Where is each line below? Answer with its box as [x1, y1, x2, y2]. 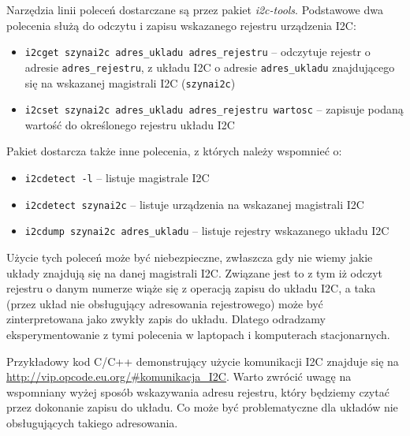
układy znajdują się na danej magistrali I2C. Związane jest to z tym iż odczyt [6, 264, 383, 281]
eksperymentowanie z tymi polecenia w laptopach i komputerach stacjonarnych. [6, 326, 390, 342]
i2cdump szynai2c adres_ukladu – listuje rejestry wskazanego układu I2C [24, 222, 389, 239]
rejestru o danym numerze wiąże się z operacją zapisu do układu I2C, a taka [6, 280, 376, 296]
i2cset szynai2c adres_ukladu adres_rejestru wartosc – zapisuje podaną [24, 101, 404, 117]
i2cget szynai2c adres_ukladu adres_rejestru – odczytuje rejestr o [24, 43, 371, 60]
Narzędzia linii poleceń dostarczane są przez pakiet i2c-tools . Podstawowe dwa [6, 2, 383, 17]
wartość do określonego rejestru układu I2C [24, 116, 235, 132]
